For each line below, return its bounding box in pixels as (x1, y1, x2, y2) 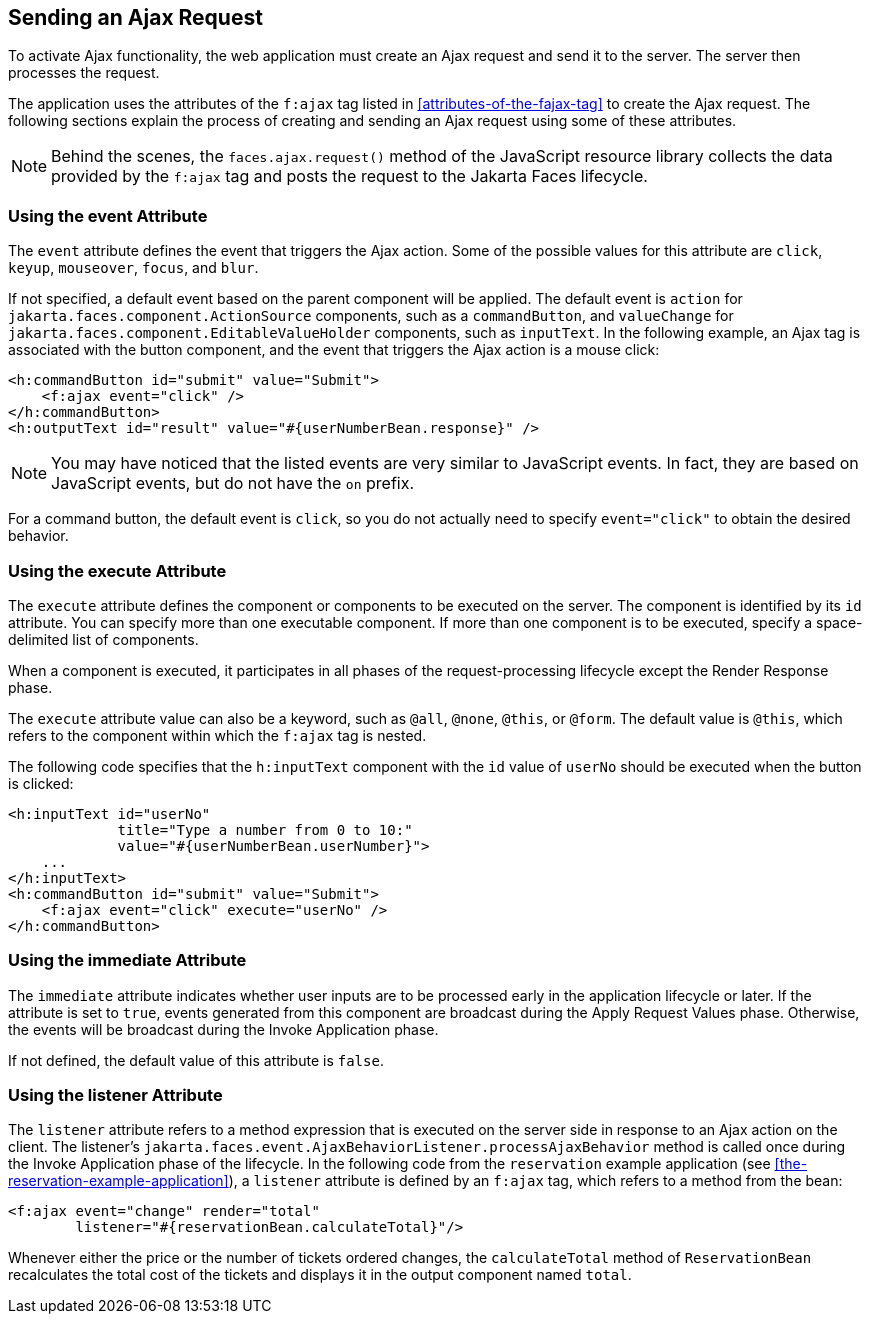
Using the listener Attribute (8, 1085, 223, 1106)
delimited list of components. (8, 630, 199, 648)
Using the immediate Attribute (8, 950, 247, 971)
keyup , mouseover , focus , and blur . (8, 259, 259, 277)
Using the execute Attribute (8, 560, 227, 581)
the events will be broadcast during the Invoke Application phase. (8, 1020, 439, 1038)
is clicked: (8, 774, 74, 792)
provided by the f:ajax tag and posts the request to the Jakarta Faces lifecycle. (51, 166, 648, 187)
